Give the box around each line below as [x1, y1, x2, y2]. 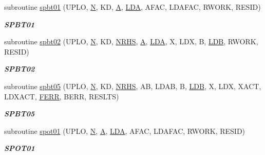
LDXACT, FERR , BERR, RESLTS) [4, 91, 119, 101]
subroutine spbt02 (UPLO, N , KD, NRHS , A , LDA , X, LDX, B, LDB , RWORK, [4, 36, 258, 47]
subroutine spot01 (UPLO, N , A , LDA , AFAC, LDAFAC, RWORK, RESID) [4, 125, 245, 136]
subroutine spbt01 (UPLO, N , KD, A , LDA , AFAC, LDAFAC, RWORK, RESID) [4, 2, 261, 12]
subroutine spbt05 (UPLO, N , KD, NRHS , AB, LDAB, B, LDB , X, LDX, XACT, [4, 80, 261, 91]
